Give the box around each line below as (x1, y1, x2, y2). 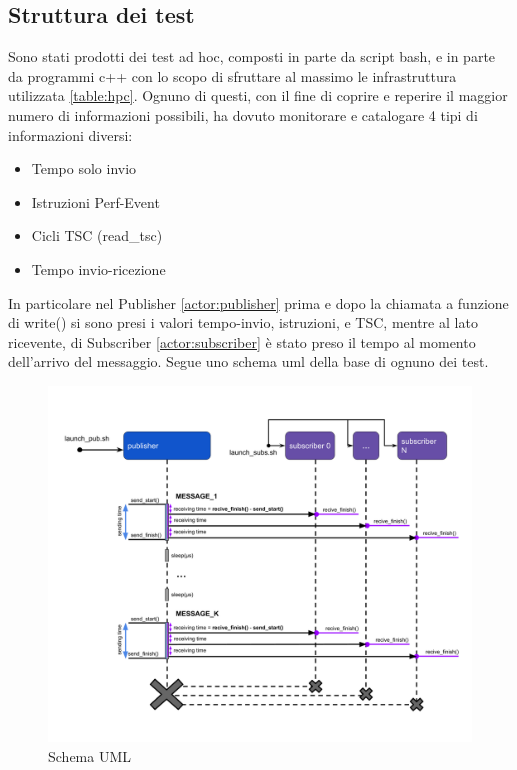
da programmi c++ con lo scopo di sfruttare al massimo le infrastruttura (8, 65, 457, 86)
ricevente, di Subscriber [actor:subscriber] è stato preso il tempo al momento (8, 331, 476, 352)
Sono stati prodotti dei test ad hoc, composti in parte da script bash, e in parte (8, 46, 496, 67)
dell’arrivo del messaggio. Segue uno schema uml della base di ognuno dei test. (8, 351, 489, 372)
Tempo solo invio (31, 158, 137, 179)
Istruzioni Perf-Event (31, 191, 160, 212)
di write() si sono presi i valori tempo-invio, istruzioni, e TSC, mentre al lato (8, 312, 478, 333)
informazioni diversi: (8, 124, 133, 145)
